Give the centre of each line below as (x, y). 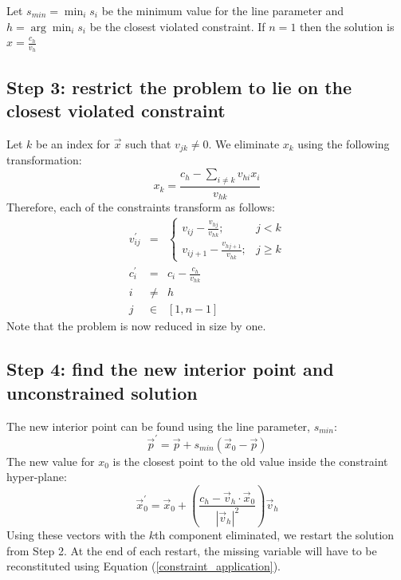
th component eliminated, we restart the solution (275, 534)
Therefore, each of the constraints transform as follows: (141, 207)
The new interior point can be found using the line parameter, (158, 426)
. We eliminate (244, 144)
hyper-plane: (37, 477)
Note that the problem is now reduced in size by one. (136, 326)
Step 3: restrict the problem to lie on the (179, 87)
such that (148, 144)
